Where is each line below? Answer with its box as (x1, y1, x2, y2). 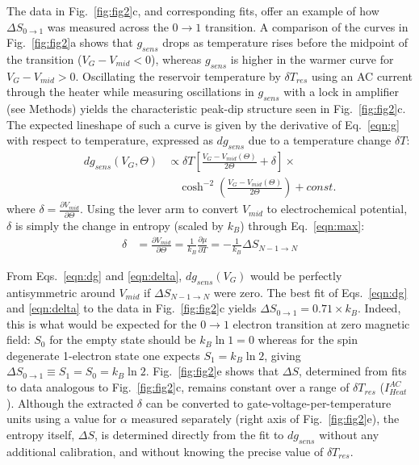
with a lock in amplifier (283, 83, 400, 100)
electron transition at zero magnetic (233, 315, 410, 332)
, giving (264, 346, 301, 363)
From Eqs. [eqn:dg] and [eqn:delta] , (6, 266, 182, 283)
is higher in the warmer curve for (230, 50, 394, 67)
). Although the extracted (6, 394, 134, 411)
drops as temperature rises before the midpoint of (162, 34, 409, 51)
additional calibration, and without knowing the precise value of (6, 442, 324, 459)
